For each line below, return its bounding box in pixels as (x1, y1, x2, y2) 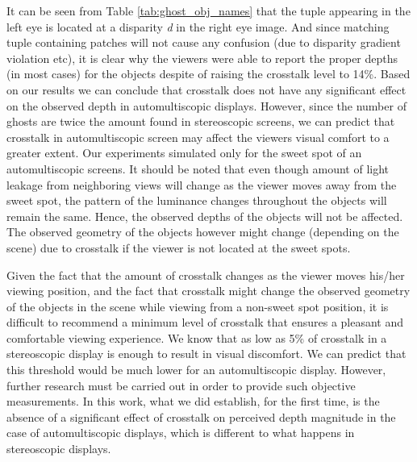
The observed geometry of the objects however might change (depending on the (6, 223, 399, 240)
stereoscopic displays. (6, 440, 111, 457)
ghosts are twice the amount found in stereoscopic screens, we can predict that (6, 113, 395, 130)
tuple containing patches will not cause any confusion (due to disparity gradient (6, 34, 401, 51)
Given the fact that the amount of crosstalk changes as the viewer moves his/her (6, 266, 405, 283)
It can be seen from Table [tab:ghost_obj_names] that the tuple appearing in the (6, 2, 411, 19)
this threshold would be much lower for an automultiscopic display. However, (6, 361, 386, 378)
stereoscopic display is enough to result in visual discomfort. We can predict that (6, 345, 407, 362)
